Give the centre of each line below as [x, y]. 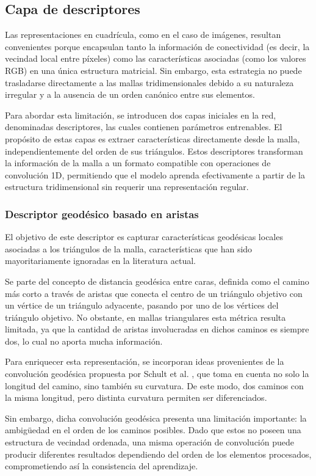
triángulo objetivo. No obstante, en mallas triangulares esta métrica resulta [145, 317]
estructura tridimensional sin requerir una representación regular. [127, 187]
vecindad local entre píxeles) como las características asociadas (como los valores [156, 58]
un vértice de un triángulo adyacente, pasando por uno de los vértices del [142, 305]
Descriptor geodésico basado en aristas [102, 214]
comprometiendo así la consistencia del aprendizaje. [102, 466]
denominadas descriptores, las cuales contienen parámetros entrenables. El [144, 127]
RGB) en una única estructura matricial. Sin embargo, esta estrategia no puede [153, 70]
